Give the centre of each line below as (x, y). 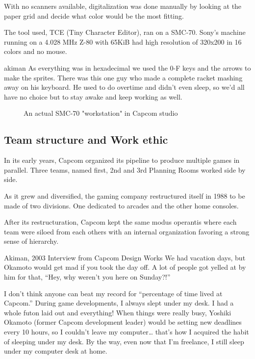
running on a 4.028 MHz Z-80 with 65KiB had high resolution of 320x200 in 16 (123, 41)
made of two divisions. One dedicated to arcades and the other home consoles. (121, 205)
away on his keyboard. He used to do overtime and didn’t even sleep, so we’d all (124, 87)
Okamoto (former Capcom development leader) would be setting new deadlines (123, 322)
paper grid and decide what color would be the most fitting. (94, 15)
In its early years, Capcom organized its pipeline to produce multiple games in (122, 160)
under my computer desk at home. (56, 351)
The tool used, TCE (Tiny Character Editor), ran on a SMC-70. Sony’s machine (125, 32)
